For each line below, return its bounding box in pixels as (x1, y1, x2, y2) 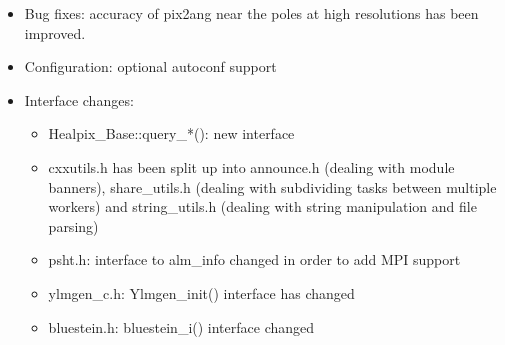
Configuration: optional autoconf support (24, 56, 277, 77)
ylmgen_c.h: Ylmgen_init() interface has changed (48, 282, 355, 303)
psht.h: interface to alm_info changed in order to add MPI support (48, 249, 461, 270)
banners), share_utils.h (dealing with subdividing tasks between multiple (48, 176, 497, 197)
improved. (24, 22, 86, 43)
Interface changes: (24, 89, 134, 110)
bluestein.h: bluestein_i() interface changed (48, 316, 315, 337)
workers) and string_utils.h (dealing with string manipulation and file (48, 196, 477, 217)
